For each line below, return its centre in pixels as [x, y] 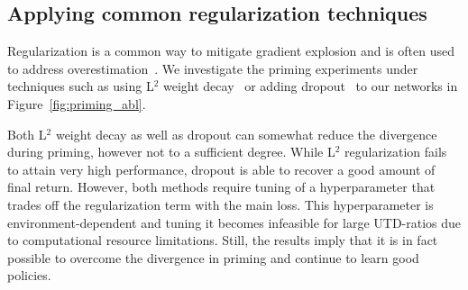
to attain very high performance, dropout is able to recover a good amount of [221, 169]
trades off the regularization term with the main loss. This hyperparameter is [220, 204]
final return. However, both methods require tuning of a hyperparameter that [221, 187]
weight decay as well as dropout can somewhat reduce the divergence [246, 134]
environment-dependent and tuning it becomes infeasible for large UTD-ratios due [234, 222]
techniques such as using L [81, 86]
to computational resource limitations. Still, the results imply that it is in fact [223, 240]
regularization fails [396, 152]
